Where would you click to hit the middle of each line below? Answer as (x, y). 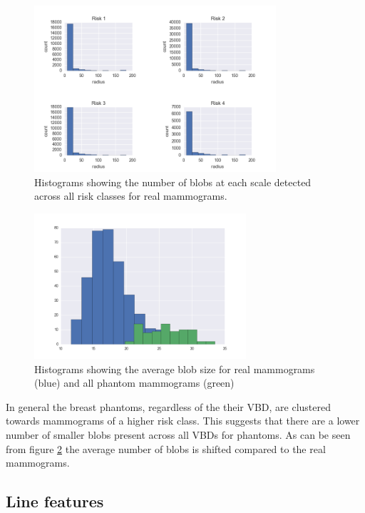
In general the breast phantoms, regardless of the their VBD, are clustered (169, 406)
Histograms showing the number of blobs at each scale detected (173, 182)
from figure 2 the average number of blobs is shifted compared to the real (166, 448)
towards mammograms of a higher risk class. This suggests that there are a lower (183, 421)
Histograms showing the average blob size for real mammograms (175, 369)
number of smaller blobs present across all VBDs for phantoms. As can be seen (178, 434)
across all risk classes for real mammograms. (131, 196)
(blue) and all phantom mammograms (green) (134, 383)
